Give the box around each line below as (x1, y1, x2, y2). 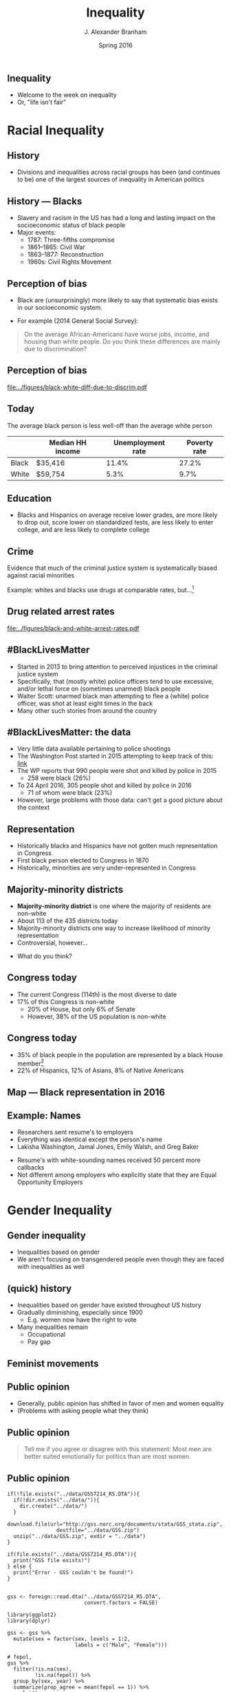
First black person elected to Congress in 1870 (16, 856, 149, 865)
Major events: (16, 228, 56, 237)
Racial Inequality (7, 122, 104, 138)
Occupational (27, 1330, 66, 1339)
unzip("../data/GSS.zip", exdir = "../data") (13, 1533, 146, 1540)
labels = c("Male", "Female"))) (74, 1642, 168, 1649)
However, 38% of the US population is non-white (27, 1012, 166, 1021)
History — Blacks (7, 195, 82, 207)
